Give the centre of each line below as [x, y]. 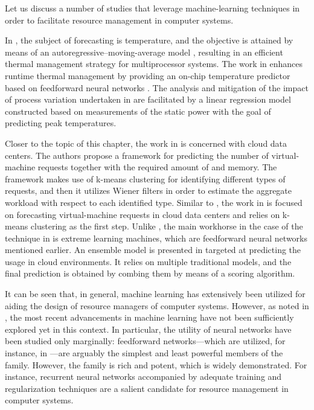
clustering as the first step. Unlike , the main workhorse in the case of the [167, 226]
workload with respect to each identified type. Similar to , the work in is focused [154, 202]
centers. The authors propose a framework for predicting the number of [137, 155]
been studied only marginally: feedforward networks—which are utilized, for [145, 341]
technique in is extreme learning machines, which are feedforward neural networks [156, 238]
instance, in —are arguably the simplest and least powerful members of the [144, 353]
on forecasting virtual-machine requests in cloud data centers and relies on [143, 214]
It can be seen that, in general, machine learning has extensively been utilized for [155, 294]
